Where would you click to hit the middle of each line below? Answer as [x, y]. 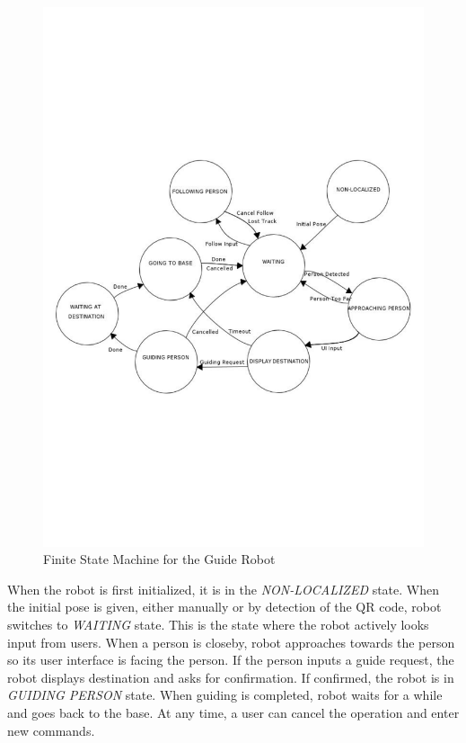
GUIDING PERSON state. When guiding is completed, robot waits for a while [225, 695]
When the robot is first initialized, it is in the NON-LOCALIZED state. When [224, 589]
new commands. [51, 730]
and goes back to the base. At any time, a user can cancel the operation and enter [233, 713]
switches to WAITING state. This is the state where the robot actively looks [218, 625]
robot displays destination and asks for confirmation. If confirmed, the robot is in [231, 677]
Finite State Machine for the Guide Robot [159, 559]
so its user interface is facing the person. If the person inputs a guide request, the [231, 660]
